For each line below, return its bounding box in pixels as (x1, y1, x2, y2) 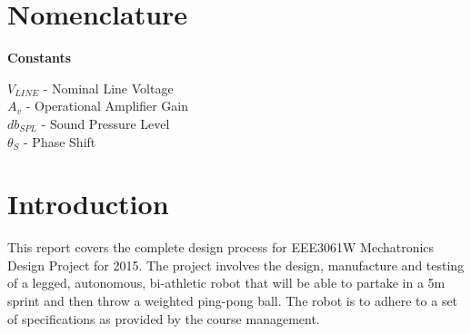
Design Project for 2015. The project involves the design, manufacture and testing (7, 255, 465, 274)
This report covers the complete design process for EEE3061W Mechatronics (7, 238, 435, 257)
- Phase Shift (24, 132, 96, 151)
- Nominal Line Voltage (43, 78, 174, 97)
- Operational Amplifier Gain (25, 96, 189, 115)
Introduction (7, 185, 169, 222)
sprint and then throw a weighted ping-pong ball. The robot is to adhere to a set (7, 291, 458, 309)
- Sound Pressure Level (41, 113, 170, 133)
